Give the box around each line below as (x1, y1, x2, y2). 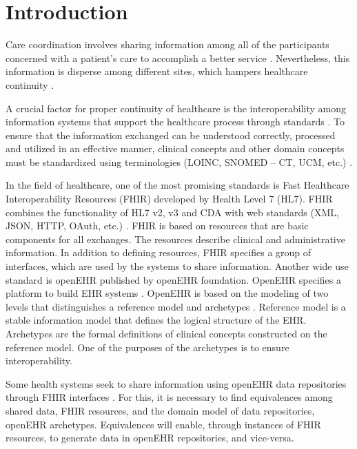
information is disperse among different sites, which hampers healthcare (6, 64, 308, 79)
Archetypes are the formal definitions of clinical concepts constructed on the (6, 326, 327, 340)
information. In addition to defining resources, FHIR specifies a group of (6, 245, 312, 260)
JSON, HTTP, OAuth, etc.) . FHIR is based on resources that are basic (6, 218, 309, 233)
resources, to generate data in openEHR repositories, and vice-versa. (6, 430, 294, 445)
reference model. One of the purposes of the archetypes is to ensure (6, 340, 289, 354)
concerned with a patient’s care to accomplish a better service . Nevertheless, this (6, 50, 350, 65)
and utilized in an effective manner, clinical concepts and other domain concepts (6, 141, 345, 156)
